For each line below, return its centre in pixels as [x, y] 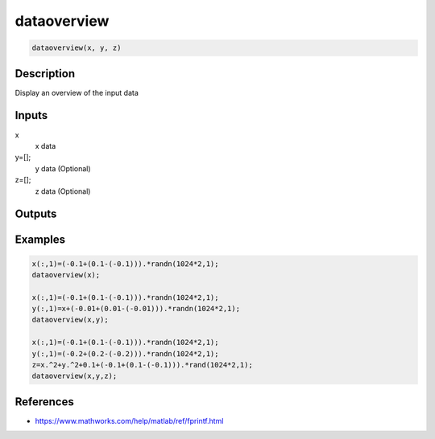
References [44, 402]
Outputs [36, 214]
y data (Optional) [63, 168]
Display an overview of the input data [77, 92]
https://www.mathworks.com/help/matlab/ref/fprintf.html [129, 421]
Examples [40, 240]
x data [46, 146]
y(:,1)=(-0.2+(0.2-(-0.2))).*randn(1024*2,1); [125, 353]
